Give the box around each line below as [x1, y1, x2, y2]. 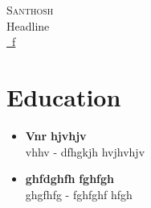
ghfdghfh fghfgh [25, 170, 115, 187]
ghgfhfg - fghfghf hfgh [25, 185, 133, 202]
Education [6, 80, 121, 113]
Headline [6, 17, 50, 34]
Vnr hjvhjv [25, 127, 87, 144]
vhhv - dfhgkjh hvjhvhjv [25, 143, 145, 160]
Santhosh [6, 2, 54, 18]
